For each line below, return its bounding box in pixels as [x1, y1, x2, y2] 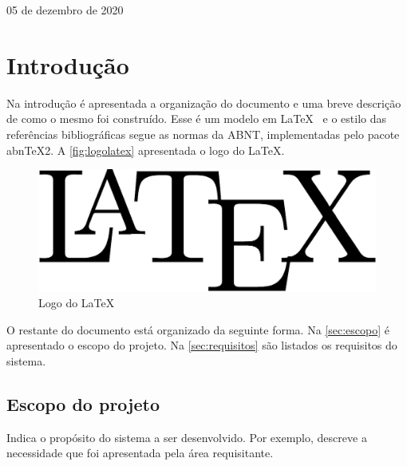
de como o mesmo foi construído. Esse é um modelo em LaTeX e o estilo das [6, 110, 387, 127]
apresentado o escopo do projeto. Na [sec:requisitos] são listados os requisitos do [6, 337, 397, 353]
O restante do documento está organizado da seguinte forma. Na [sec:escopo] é [6, 321, 389, 338]
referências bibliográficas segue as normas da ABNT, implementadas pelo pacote [6, 125, 400, 142]
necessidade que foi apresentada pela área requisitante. [6, 444, 274, 461]
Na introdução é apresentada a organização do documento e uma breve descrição [6, 94, 401, 111]
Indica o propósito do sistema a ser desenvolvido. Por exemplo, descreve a [6, 428, 367, 445]
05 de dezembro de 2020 [6, 2, 124, 18]
